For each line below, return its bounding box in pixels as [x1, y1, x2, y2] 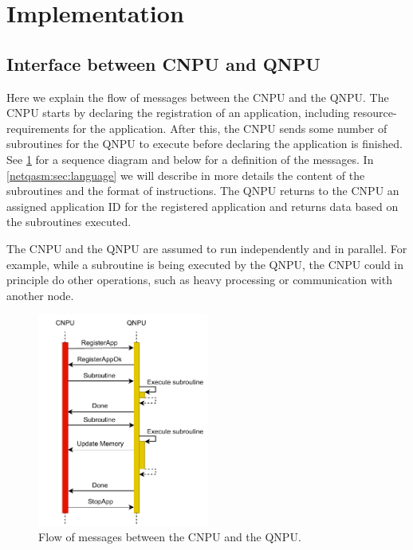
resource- [353, 104, 397, 121]
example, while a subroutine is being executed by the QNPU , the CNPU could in [6, 255, 404, 272]
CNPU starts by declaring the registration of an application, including [6, 104, 350, 121]
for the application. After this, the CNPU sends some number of [73, 119, 387, 136]
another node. [6, 287, 74, 303]
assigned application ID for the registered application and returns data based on [6, 197, 399, 214]
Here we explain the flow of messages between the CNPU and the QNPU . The [6, 88, 389, 105]
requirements [6, 119, 69, 136]
